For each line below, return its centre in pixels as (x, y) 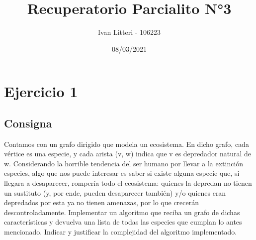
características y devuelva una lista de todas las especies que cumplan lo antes (123, 222)
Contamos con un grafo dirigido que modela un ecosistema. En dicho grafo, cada (127, 144)
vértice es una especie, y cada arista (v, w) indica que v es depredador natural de (128, 154)
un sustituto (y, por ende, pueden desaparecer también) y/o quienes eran (115, 192)
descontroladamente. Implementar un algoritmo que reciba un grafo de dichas (122, 212)
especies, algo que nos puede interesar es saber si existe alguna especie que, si (122, 173)
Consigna (28, 123)
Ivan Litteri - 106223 (129, 32)
